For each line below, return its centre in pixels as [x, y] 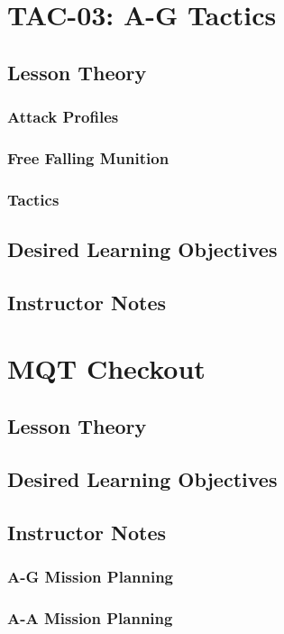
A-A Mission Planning [90, 617]
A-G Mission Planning [91, 576]
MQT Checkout [106, 368]
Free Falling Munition [88, 157]
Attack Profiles [63, 117]
